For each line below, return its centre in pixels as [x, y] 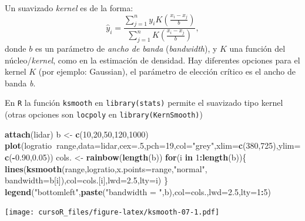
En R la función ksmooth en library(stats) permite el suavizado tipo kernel [144, 103]
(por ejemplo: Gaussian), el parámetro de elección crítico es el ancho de [167, 71]
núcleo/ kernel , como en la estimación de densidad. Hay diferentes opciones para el [152, 60]
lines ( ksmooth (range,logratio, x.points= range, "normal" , [106, 168]
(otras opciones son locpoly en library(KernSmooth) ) [104, 114]
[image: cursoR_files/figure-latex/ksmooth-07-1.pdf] [112, 212]
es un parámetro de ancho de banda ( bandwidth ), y [126, 48]
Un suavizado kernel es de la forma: [69, 8]
